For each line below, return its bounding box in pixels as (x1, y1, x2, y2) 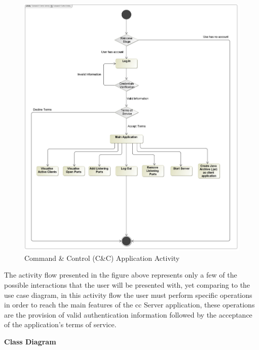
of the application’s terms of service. (4, 319, 117, 330)
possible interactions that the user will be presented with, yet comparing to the (4, 280, 250, 290)
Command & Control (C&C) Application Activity (24, 252, 180, 263)
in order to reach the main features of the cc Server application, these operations (4, 299, 255, 310)
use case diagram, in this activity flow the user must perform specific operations (4, 289, 252, 300)
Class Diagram (4, 336, 56, 347)
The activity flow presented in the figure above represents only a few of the (4, 269, 237, 280)
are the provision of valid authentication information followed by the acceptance (4, 309, 252, 320)
